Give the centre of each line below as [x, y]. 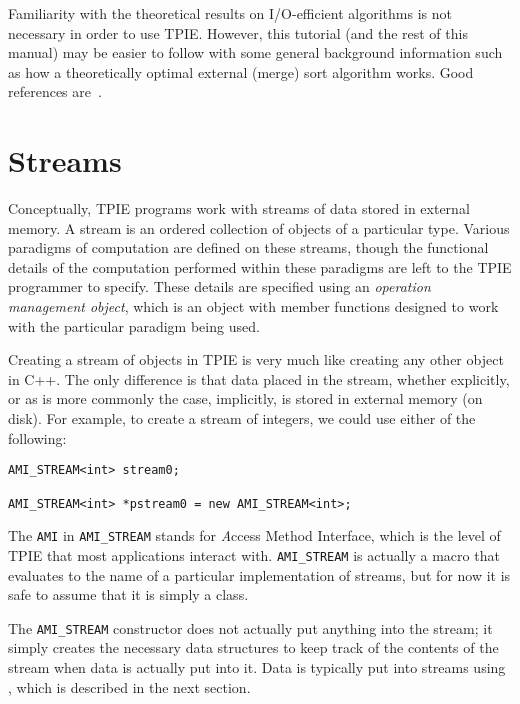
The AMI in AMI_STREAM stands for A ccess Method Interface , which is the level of [254, 535]
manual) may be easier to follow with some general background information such [255, 52]
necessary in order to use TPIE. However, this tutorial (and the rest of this [238, 32]
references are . [55, 91]
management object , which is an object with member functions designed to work [253, 306]
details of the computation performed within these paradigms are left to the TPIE [260, 266]
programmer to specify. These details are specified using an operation [219, 286]
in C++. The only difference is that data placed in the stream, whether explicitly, [259, 378]
